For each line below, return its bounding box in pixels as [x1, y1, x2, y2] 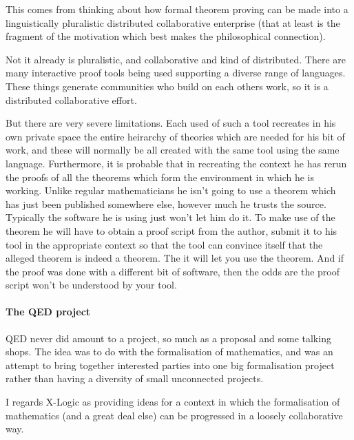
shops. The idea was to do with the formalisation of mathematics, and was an [6, 344, 333, 359]
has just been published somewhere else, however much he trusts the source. [6, 196, 326, 211]
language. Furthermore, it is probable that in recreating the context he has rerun [6, 156, 347, 170]
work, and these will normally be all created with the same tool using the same [6, 143, 340, 157]
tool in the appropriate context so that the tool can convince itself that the [6, 237, 323, 251]
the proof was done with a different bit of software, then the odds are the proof [6, 264, 340, 278]
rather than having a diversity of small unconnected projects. [6, 371, 264, 386]
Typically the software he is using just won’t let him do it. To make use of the [6, 210, 335, 224]
